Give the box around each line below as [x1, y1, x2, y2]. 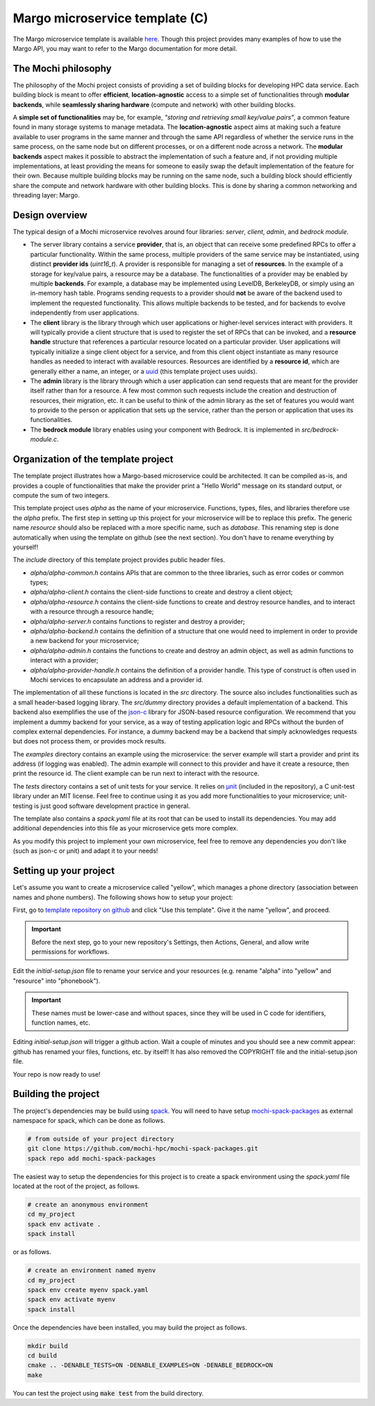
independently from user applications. [30, 308, 139, 317]
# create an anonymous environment [27, 1201, 149, 1209]
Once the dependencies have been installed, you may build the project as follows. [12, 1323, 247, 1332]
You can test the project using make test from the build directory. [12, 1389, 204, 1397]
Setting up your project [12, 865, 115, 877]
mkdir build [27, 1342, 69, 1350]
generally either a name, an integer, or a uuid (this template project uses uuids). [30, 367, 258, 375]
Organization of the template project [12, 453, 174, 466]
